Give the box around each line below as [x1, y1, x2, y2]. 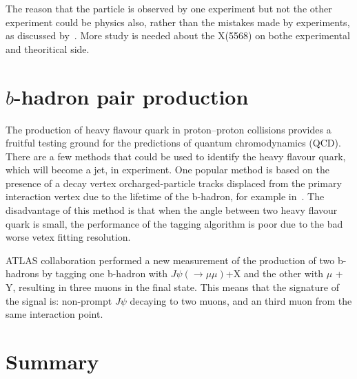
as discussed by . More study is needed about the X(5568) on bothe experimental [6, 28, 350, 43]
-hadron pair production [14, 82, 249, 110]
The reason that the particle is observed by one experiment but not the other [6, 1, 332, 15]
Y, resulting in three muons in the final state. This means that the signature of [6, 280, 339, 294]
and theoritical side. [6, 41, 90, 56]
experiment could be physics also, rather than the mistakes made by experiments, [6, 14, 350, 29]
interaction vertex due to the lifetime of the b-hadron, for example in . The [6, 189, 325, 204]
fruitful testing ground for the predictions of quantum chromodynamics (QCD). [6, 136, 341, 150]
